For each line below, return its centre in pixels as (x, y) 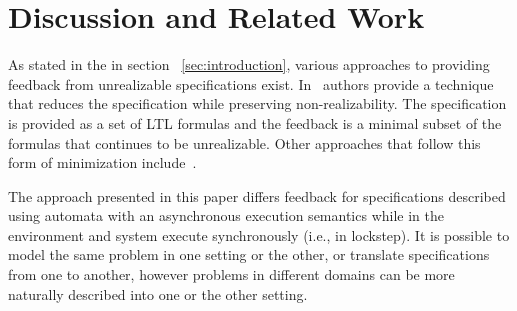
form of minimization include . (102, 162)
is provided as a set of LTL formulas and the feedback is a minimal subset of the (255, 122)
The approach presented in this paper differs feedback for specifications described (257, 195)
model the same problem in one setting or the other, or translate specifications (249, 254)
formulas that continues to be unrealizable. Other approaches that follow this (244, 142)
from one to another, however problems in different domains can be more (231, 274)
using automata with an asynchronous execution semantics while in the (226, 215)
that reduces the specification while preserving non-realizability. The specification (257, 103)
